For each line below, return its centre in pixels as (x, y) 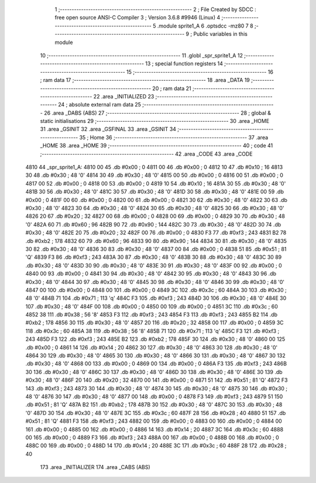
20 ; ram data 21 (172, 88)
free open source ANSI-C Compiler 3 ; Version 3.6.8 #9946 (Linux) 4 (138, 18)
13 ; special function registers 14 (184, 64)
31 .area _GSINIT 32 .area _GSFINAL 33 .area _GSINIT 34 (108, 129)
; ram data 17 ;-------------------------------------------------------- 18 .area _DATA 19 (145, 80)
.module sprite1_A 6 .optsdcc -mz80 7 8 (205, 26)
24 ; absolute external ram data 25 (100, 105)
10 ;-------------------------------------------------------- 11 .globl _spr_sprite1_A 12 (141, 55)
